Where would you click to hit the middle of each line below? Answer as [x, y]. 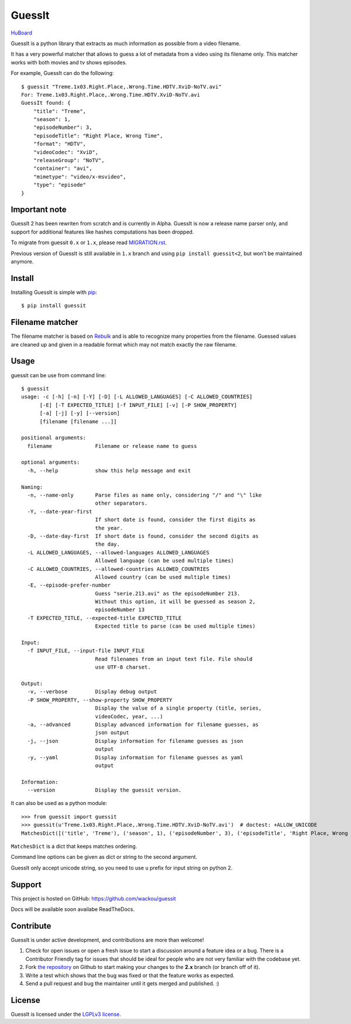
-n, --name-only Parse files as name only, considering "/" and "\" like [144, 495]
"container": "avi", [63, 169]
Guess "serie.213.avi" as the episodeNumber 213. [168, 593]
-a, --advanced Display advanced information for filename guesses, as [143, 724]
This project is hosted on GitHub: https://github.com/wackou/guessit [93, 898]
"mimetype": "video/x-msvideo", [80, 177]
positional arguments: [54, 438]
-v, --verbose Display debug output [92, 692]
